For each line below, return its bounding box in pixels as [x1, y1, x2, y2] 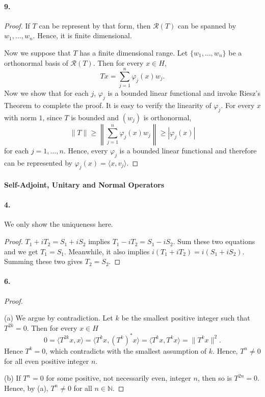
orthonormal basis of [4, 57, 68, 68]
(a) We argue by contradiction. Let [4, 312, 113, 323]
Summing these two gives [4, 256, 83, 267]
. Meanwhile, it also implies [64, 246, 150, 256]
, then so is [197, 373, 232, 383]
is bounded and [71, 112, 119, 122]
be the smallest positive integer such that [121, 312, 250, 323]
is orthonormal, [143, 112, 192, 122]
